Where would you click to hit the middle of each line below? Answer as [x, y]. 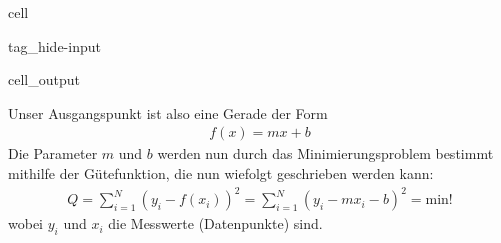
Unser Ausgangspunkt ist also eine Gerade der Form [168, 112]
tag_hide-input [54, 45]
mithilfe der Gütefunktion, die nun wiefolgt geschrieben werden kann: [221, 173]
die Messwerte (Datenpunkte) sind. [215, 223]
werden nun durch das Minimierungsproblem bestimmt [325, 153]
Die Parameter [53, 153]
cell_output [44, 79]
